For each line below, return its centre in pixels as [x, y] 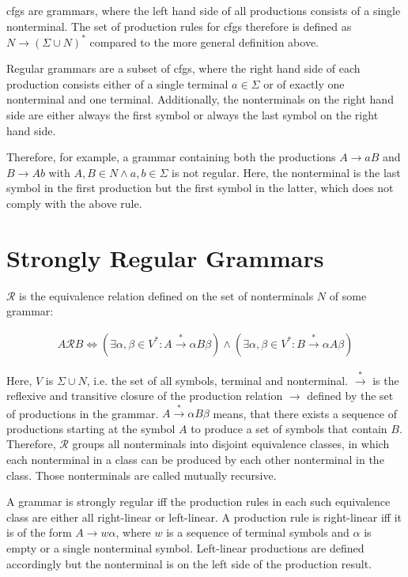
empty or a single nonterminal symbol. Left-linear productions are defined [185, 548]
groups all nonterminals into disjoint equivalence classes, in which [231, 444]
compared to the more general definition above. [204, 41]
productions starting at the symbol [91, 428]
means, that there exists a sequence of [305, 413]
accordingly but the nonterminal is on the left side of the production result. [189, 563]
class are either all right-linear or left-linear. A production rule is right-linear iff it [204, 517]
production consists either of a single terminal [117, 83]
